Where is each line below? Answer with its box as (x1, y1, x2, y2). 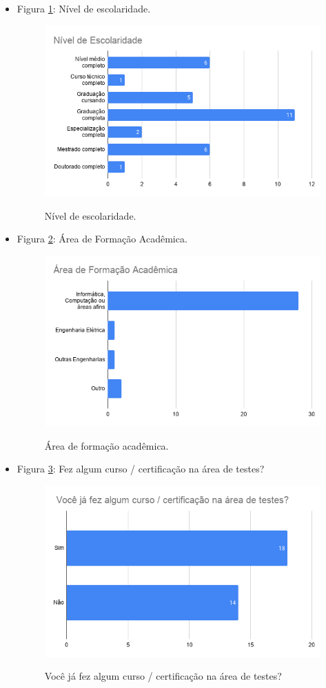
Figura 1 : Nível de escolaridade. (17, 1, 151, 15)
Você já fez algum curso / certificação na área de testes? (44, 669, 282, 683)
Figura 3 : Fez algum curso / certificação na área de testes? (17, 461, 265, 476)
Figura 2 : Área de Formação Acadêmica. (17, 231, 187, 246)
